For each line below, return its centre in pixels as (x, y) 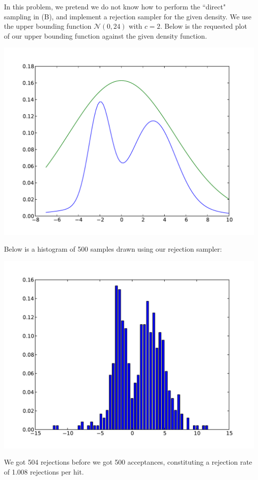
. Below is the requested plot (204, 26)
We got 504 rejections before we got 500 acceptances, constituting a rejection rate (128, 462)
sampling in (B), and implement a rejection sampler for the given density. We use (128, 16)
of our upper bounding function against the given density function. (106, 35)
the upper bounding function (48, 26)
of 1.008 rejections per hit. (44, 471)
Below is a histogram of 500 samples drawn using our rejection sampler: (113, 248)
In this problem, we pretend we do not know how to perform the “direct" (115, 6)
